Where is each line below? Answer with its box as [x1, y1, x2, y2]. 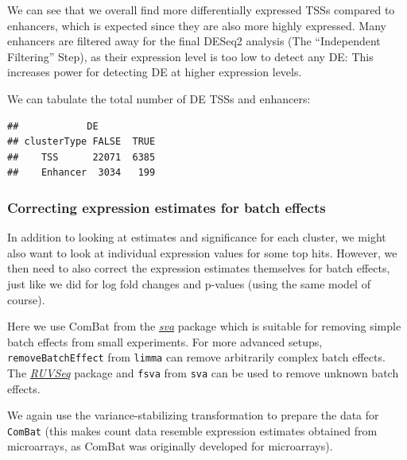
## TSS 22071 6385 [7, 151, 156, 163]
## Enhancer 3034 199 [7, 167, 156, 179]
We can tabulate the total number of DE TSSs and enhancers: [7, 90, 311, 106]
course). [7, 291, 45, 307]
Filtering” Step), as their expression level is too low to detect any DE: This [7, 48, 374, 64]
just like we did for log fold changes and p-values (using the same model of [7, 275, 370, 292]
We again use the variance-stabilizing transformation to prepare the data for [7, 407, 379, 423]
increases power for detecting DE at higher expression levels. [7, 64, 302, 80]
